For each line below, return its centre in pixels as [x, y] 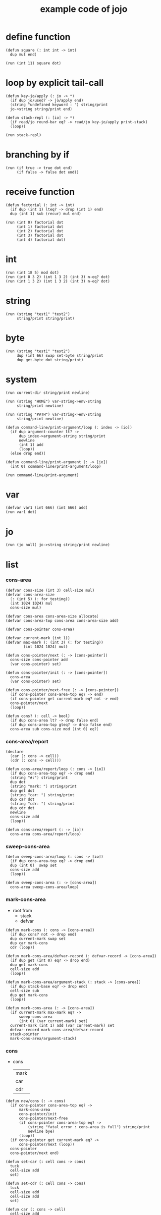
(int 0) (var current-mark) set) [53, 1021]
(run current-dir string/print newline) [48, 392]
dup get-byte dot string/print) [50, 360]
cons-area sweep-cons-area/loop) [45, 887]
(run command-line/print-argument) [42, 475]
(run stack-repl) [24, 135]
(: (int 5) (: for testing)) [40, 599]
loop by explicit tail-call [55, 83]
